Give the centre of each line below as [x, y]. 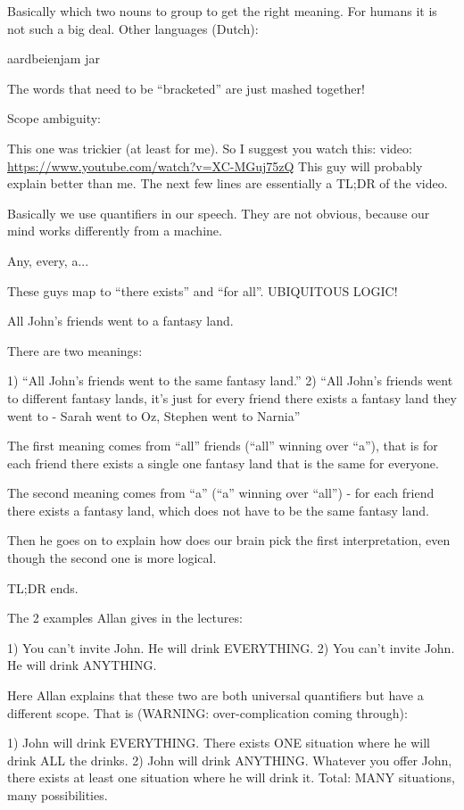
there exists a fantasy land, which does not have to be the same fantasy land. [218, 510]
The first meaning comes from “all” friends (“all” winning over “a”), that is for [223, 446]
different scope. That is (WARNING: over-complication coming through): [207, 712]
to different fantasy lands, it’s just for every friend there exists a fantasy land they [232, 397]
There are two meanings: [75, 350]
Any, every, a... [48, 260]
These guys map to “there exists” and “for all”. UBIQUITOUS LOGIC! [203, 290]
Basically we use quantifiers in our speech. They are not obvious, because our [219, 213]
